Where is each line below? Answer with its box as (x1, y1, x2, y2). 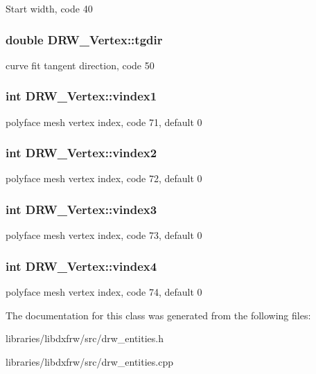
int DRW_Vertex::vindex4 (6, 257, 157, 274)
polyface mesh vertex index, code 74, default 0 (6, 285, 202, 299)
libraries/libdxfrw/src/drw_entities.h (6, 331, 164, 346)
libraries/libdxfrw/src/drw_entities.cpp (6, 354, 173, 368)
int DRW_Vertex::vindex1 (6, 87, 157, 105)
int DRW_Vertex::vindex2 (6, 144, 157, 161)
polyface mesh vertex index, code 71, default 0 (6, 114, 202, 129)
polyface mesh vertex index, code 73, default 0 (6, 228, 202, 242)
